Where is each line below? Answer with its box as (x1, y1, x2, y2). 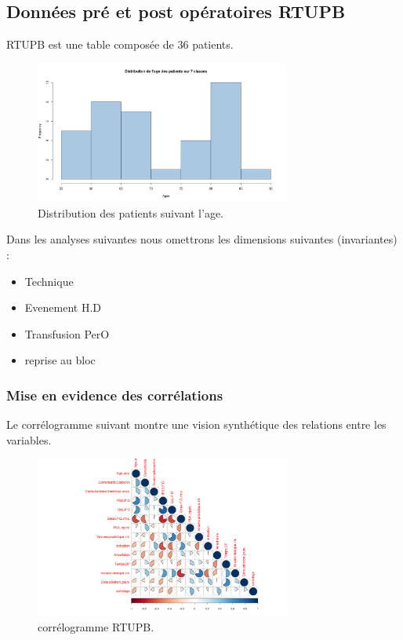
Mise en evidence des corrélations (6, 385, 223, 404)
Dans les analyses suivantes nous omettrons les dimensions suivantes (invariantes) (6, 231, 398, 247)
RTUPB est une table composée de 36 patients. (6, 36, 234, 53)
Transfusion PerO (24, 325, 110, 342)
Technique (24, 272, 74, 289)
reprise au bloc (24, 352, 96, 368)
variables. (6, 431, 52, 448)
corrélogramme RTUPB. (38, 619, 154, 635)
